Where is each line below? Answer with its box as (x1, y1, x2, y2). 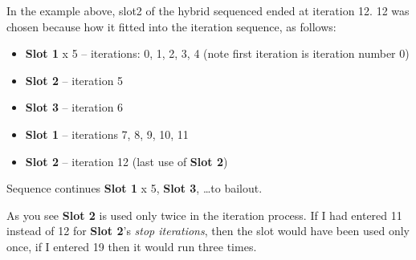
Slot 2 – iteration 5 (25, 71, 124, 88)
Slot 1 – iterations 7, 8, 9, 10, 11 (25, 125, 189, 142)
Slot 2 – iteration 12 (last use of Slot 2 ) (25, 152, 228, 169)
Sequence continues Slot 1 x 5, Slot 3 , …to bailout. (6, 180, 263, 197)
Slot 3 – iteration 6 (25, 99, 124, 116)
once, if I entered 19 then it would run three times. (6, 238, 257, 254)
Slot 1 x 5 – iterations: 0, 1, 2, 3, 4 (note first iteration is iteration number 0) (25, 45, 410, 62)
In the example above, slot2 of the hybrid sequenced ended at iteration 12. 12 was (6, 2, 410, 18)
